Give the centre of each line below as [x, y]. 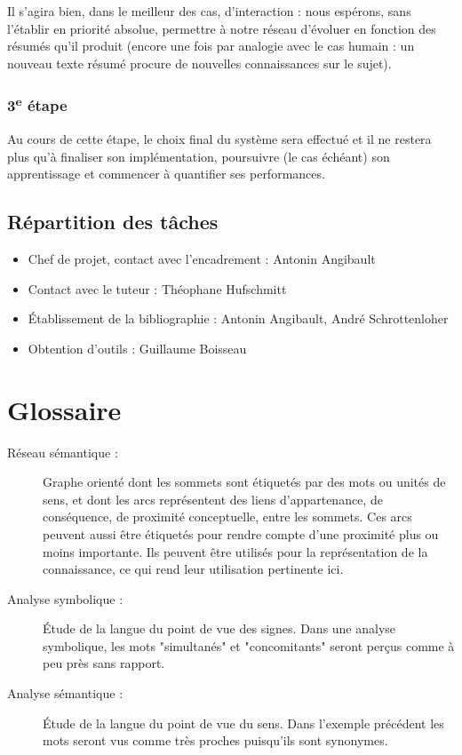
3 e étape [37, 104]
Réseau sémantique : [63, 452]
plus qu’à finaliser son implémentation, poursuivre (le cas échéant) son [199, 156]
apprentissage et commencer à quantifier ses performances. [166, 174]
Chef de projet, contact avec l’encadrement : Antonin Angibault [202, 259]
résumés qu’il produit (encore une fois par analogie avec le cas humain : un [211, 46]
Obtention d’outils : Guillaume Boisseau [137, 348]
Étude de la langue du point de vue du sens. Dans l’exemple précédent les [243, 723]
